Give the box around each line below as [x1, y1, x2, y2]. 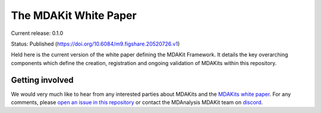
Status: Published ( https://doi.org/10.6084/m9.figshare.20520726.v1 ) [11, 40, 180, 47]
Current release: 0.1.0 [11, 30, 64, 37]
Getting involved [11, 75, 74, 85]
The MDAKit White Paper [11, 9, 137, 22]
